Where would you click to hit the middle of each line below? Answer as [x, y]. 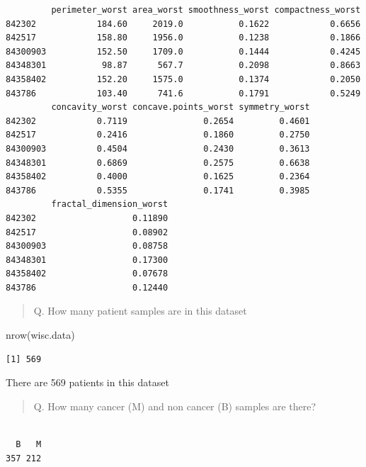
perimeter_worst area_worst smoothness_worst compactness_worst [206, 10]
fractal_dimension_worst [110, 204]
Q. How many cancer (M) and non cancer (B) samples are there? [175, 406]
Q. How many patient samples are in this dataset [140, 311]
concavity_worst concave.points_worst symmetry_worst [181, 107]
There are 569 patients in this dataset [87, 382]
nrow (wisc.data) [40, 335]
